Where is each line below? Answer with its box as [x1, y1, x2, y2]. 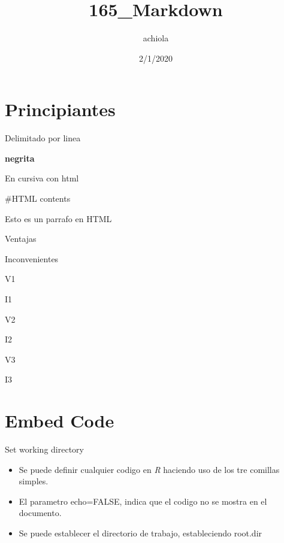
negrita [5, 151, 35, 164]
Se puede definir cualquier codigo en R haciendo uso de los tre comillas [19, 463, 280, 475]
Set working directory [5, 443, 84, 456]
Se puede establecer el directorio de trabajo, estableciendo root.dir [19, 527, 262, 539]
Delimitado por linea [5, 132, 81, 144]
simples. [19, 475, 49, 487]
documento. [19, 506, 62, 519]
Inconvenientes [5, 252, 59, 265]
